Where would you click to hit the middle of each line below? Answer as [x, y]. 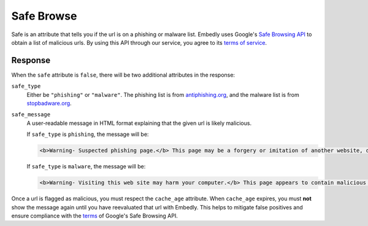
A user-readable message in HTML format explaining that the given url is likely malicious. [139, 123]
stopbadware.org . [49, 104]
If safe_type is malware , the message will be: [86, 167]
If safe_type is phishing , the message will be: [88, 134]
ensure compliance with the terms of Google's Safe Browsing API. [94, 216]
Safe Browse [44, 16]
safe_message [31, 115]
